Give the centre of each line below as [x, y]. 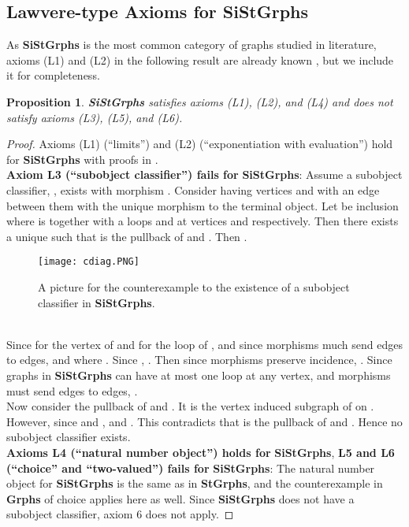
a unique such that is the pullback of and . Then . [127, 236]
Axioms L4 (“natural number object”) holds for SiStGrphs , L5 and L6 [201, 452]
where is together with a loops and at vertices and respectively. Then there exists [203, 221]
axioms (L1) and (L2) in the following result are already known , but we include [200, 59]
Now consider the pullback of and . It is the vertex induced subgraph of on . [190, 406]
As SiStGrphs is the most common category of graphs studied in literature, [191, 45]
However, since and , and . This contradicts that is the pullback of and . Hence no [204, 421]
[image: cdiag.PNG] [89, 262]
